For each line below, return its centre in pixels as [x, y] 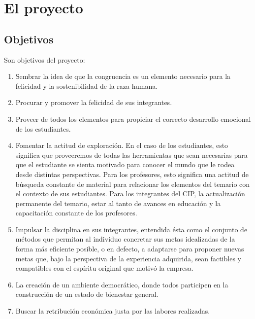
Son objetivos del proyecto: [45, 59]
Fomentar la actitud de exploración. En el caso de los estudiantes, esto [122, 145]
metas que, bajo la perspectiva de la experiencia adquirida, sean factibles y [128, 258]
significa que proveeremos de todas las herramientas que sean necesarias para [131, 155]
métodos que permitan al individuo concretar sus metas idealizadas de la [125, 239]
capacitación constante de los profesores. [76, 213]
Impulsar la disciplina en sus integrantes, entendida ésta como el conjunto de [131, 229]
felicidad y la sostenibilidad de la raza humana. [87, 86]
